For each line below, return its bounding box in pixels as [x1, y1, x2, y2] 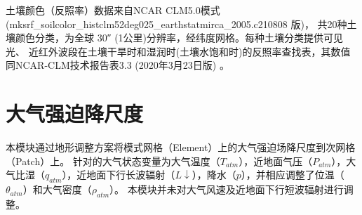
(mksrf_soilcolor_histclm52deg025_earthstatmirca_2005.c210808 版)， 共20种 [6, 16, 347, 31]
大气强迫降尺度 [6, 99, 144, 128]
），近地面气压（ [239, 153, 313, 168]
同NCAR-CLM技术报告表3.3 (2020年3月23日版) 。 [6, 58, 229, 72]
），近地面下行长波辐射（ [62, 167, 175, 182]
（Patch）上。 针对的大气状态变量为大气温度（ [6, 153, 220, 168]
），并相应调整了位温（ [241, 167, 344, 182]
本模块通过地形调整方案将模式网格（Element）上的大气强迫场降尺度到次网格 [6, 140, 356, 155]
